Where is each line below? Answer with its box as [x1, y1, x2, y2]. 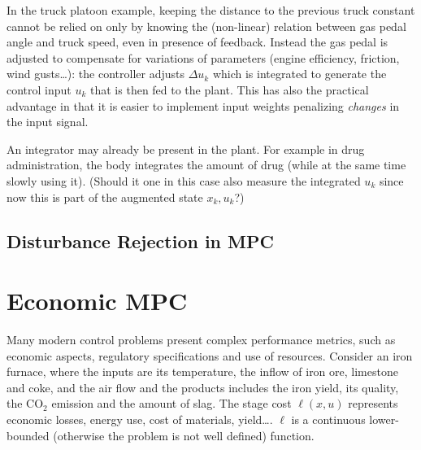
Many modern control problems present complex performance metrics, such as [7, 331, 396, 348]
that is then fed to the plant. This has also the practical [90, 81, 369, 98]
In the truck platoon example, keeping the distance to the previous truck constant [7, 2, 415, 18]
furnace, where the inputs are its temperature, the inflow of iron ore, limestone [7, 363, 398, 380]
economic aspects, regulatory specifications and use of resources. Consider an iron [7, 347, 413, 364]
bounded [7, 426, 50, 443]
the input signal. [7, 113, 89, 130]
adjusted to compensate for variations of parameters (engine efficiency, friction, [7, 49, 400, 66]
